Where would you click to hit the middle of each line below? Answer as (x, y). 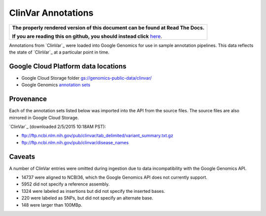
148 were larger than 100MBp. (52, 205)
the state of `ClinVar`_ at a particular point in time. (59, 52)
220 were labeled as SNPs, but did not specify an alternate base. (87, 198)
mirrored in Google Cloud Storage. (44, 118)
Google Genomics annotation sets (56, 85)
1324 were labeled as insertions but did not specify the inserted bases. (93, 191)
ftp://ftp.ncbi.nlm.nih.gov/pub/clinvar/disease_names (75, 142)
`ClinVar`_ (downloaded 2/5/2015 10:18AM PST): (57, 126)
